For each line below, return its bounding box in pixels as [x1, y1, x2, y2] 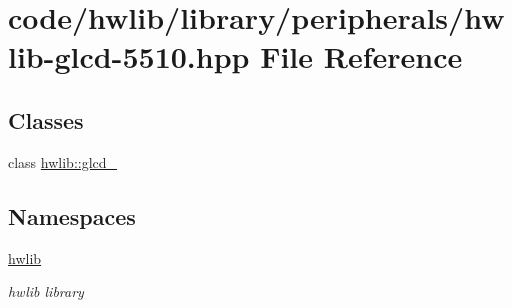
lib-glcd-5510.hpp [8, 36, 250, 77]
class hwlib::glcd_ [8, 151, 118, 172]
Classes [8, 104, 84, 135]
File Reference [260, 36, 463, 77]
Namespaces [8, 200, 136, 231]
